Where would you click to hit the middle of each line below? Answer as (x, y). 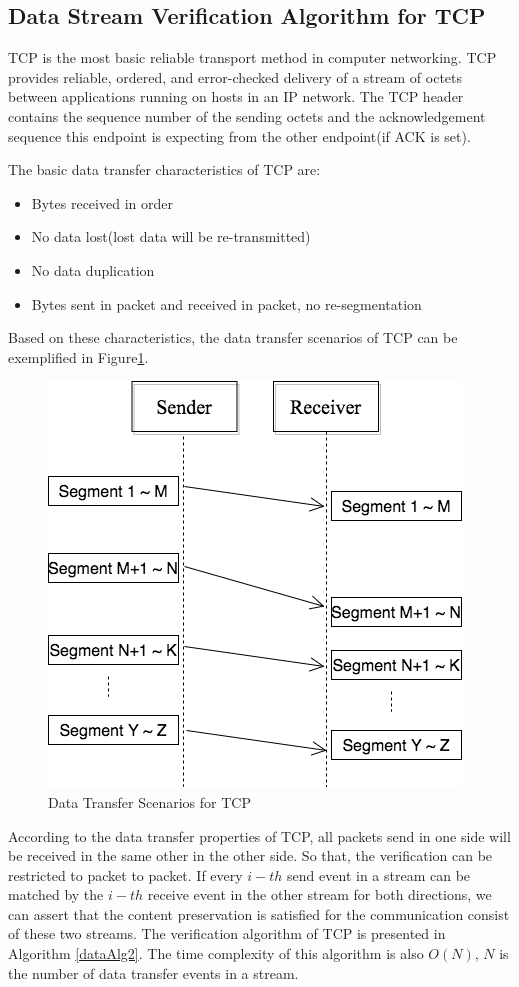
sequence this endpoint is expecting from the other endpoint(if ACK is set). (239, 135)
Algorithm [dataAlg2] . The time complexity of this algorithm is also (216, 953)
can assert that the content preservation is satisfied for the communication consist (259, 913)
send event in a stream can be (379, 874)
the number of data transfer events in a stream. (153, 972)
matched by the (56, 894)
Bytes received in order (102, 202)
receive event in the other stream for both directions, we (319, 894)
